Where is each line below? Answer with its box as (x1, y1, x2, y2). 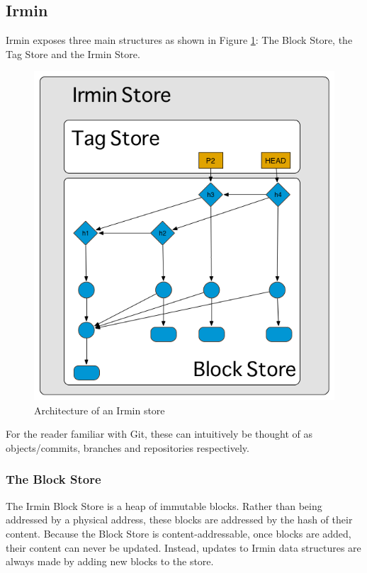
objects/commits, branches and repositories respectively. (6, 440, 249, 455)
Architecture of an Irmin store (34, 402, 165, 417)
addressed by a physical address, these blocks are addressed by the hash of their (6, 512, 353, 527)
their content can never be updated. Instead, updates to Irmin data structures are (6, 540, 361, 555)
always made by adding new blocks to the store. (6, 554, 214, 569)
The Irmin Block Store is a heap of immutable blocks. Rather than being (6, 498, 322, 513)
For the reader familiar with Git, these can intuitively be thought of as (6, 426, 313, 441)
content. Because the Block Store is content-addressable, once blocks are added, (6, 526, 351, 540)
